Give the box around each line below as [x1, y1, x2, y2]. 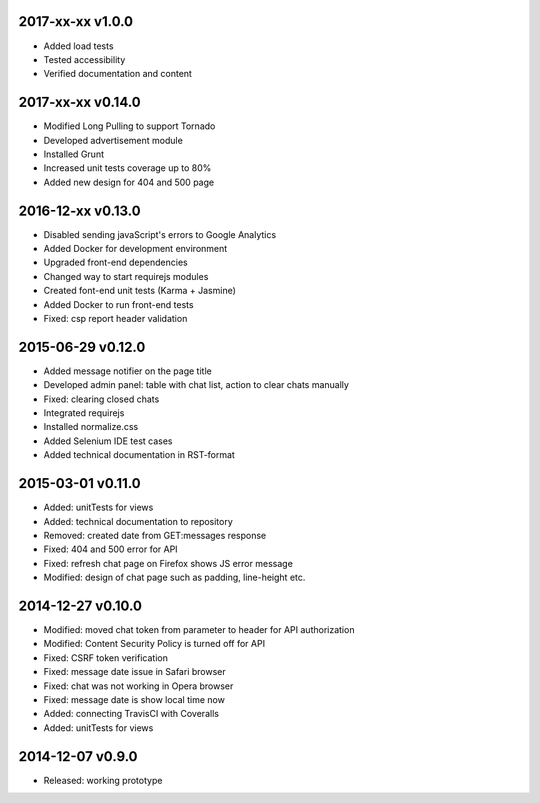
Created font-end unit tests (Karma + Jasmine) [43, 285, 237, 297]
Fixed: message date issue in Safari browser [43, 666, 226, 678]
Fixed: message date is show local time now [43, 693, 225, 705]
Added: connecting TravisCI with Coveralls [43, 708, 220, 720]
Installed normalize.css [43, 421, 139, 433]
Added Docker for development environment [43, 243, 228, 255]
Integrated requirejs [43, 407, 125, 419]
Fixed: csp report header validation [43, 313, 188, 325]
